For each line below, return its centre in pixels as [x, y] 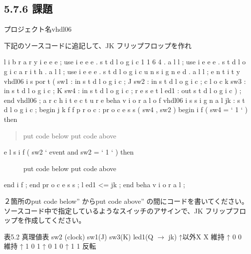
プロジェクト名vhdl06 [38, 29]
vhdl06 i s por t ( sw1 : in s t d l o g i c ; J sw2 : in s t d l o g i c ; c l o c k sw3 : [125, 81]
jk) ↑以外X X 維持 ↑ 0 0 [205, 236]
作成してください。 [55, 220]
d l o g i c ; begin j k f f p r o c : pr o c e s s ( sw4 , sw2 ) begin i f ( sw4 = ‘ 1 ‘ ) [126, 109]
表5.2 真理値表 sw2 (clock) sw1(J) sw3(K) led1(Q [79, 236]
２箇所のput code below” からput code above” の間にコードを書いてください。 [126, 201]
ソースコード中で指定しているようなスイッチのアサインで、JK [104, 210]
